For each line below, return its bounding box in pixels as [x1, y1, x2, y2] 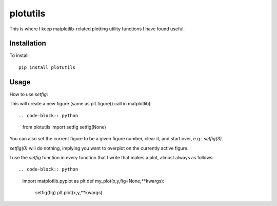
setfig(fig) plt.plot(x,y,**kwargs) [35, 190, 103, 196]
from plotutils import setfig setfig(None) [22, 124, 106, 130]
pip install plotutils [18, 64, 76, 70]
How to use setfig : [9, 91, 48, 97]
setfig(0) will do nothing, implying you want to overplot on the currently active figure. [9, 145, 189, 151]
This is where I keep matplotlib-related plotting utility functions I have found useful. [9, 26, 185, 32]
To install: [9, 52, 30, 59]
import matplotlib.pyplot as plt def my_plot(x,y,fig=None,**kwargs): [22, 178, 165, 184]
